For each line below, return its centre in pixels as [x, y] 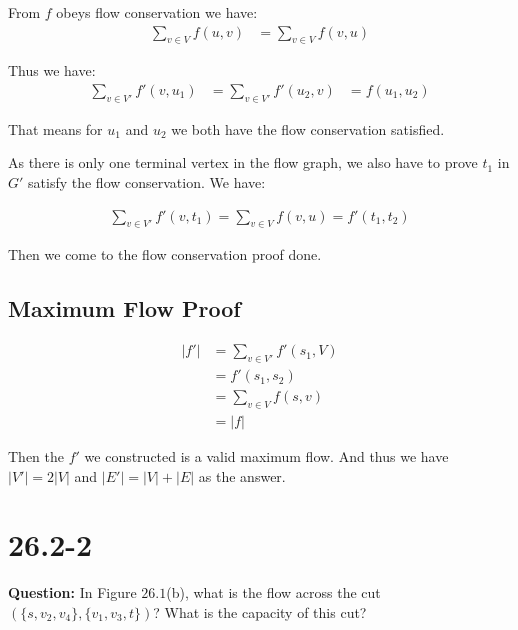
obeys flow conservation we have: [157, 12]
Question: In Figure [72, 592]
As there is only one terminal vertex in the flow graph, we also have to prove [243, 162]
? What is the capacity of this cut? [260, 611]
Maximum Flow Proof [124, 308]
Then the [36, 455]
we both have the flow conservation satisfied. [308, 128]
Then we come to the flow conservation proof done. [165, 254]
